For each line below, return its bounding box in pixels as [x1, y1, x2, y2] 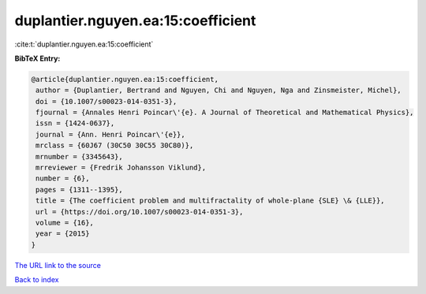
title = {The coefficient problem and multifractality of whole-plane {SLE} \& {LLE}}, [35, 196, 386, 205]
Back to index [14, 275, 59, 285]
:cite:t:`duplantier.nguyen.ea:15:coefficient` [14, 39, 154, 49]
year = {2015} [35, 229, 90, 238]
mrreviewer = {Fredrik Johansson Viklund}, [35, 163, 207, 173]
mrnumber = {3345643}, [35, 152, 124, 161]
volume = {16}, [35, 218, 95, 227]
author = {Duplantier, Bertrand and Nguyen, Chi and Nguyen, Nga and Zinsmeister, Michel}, [35, 86, 402, 95]
